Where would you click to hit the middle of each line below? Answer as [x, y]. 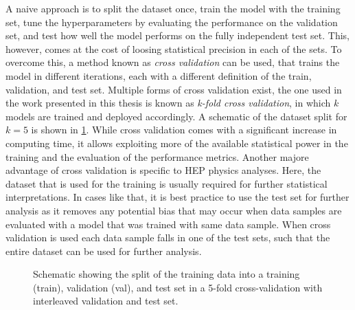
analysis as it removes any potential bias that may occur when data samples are [174, 210]
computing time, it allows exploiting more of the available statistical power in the [177, 143]
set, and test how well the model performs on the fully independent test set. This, [178, 35]
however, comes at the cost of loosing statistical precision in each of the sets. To [174, 48]
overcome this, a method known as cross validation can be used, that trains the [173, 62]
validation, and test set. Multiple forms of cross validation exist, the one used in [174, 89]
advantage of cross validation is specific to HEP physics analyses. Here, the [163, 170]
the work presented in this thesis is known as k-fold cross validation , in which [168, 103]
